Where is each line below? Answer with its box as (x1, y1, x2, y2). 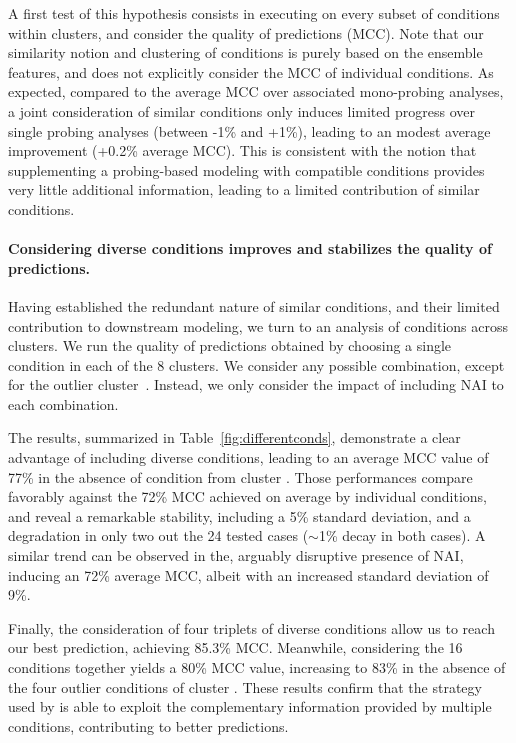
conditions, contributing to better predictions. (8, 715, 289, 736)
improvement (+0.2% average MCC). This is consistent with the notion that (8, 140, 477, 161)
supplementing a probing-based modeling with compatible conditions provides (8, 159, 485, 180)
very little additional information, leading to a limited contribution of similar (8, 179, 480, 200)
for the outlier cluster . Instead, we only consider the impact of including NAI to (8, 374, 504, 395)
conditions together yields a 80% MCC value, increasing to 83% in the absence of (8, 657, 506, 678)
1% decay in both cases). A (318, 525, 486, 546)
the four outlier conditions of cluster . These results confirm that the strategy (8, 676, 482, 697)
